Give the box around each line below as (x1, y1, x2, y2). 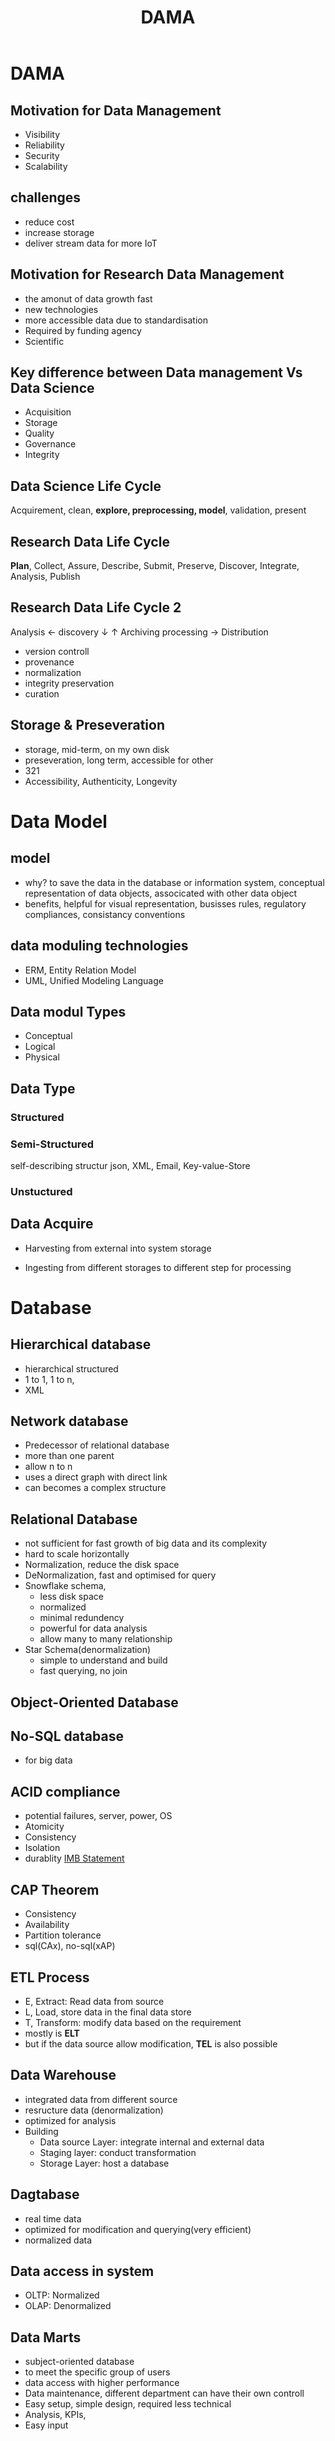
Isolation (24, 1842, 61, 1854)
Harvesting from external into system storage (24, 1242, 212, 1254)
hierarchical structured (24, 1362, 119, 1375)
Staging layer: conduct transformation (39, 2146, 197, 2158)
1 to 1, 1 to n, (24, 1373, 75, 1385)
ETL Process (10, 1969, 90, 1986)
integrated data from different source (24, 2093, 178, 2105)
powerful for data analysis (39, 1622, 148, 1635)
